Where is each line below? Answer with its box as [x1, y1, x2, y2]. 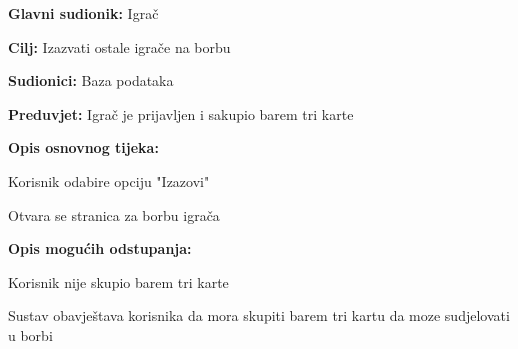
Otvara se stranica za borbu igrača [8, 204, 220, 225]
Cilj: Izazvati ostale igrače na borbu [8, 36, 231, 57]
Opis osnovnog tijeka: [8, 137, 159, 158]
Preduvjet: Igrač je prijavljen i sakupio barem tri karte [8, 103, 354, 124]
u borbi [8, 324, 53, 345]
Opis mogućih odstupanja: [8, 238, 192, 259]
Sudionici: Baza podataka [8, 70, 174, 91]
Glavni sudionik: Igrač [8, 3, 159, 23]
